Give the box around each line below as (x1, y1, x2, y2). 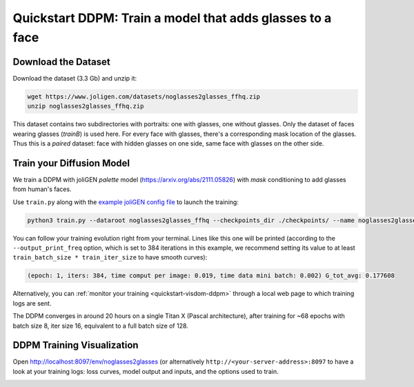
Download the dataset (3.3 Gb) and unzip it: (12, 74, 137, 82)
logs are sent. (12, 299, 52, 307)
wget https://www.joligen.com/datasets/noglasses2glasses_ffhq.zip (27, 92, 261, 100)
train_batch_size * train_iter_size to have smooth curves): (12, 253, 208, 261)
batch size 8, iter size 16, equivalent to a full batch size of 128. (12, 321, 189, 330)
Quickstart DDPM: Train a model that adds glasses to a (12, 10, 332, 26)
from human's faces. (12, 185, 72, 193)
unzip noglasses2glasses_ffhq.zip (27, 102, 144, 110)
